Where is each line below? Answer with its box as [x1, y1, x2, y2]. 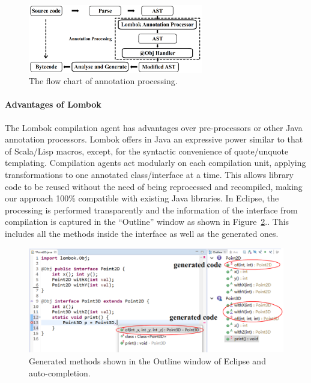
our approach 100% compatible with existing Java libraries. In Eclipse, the [5, 192, 279, 204]
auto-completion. [29, 366, 91, 379]
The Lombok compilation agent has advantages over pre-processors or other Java [5, 121, 303, 133]
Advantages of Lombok [5, 98, 101, 111]
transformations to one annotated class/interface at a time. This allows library [5, 168, 294, 180]
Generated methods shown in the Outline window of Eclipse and [29, 355, 266, 367]
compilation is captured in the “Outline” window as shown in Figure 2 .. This [5, 215, 289, 228]
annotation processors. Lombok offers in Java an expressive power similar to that [5, 133, 303, 146]
